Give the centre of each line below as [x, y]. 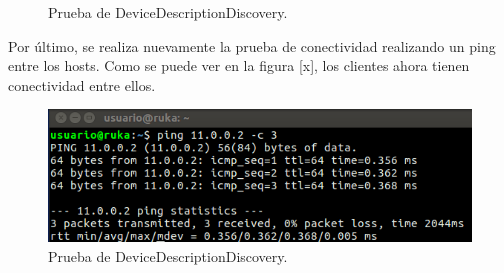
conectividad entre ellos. [82, 84]
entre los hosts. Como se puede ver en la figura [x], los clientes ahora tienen [239, 65]
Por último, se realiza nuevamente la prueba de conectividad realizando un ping [252, 45]
